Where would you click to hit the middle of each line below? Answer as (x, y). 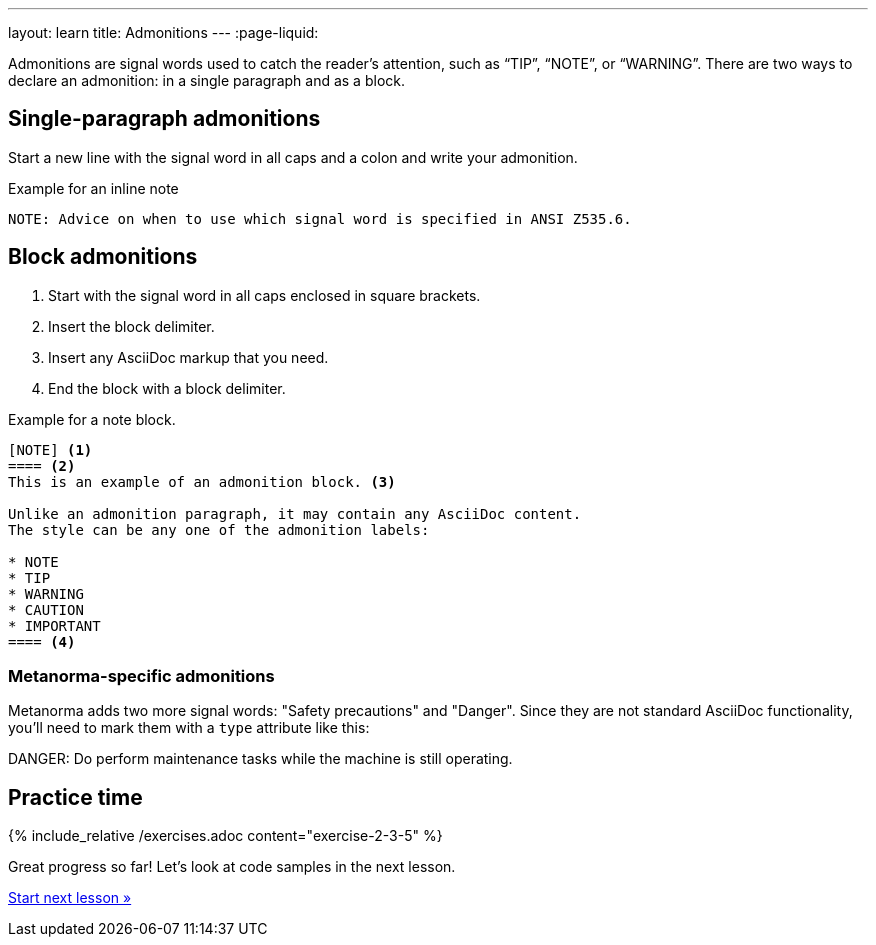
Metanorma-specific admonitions (141, 676)
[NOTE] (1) (50, 449)
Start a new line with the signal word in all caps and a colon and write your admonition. (293, 157)
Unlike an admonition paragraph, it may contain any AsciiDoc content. (295, 513)
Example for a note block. (92, 419)
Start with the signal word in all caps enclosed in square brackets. (264, 295)
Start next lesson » (70, 898)
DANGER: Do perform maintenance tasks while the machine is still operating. (260, 759)
